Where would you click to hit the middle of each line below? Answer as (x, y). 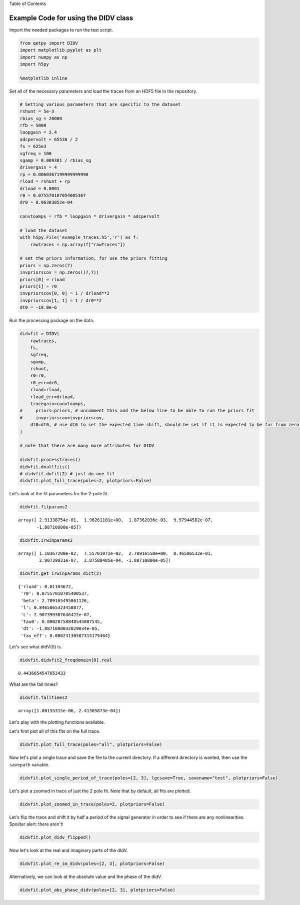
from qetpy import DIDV (49, 43)
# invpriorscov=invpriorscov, (62, 417)
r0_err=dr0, (45, 382)
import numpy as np (43, 57)
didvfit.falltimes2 (43, 698)
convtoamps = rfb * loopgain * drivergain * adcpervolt (90, 217)
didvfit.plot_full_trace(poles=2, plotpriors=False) (86, 481)
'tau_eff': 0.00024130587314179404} (66, 636)
